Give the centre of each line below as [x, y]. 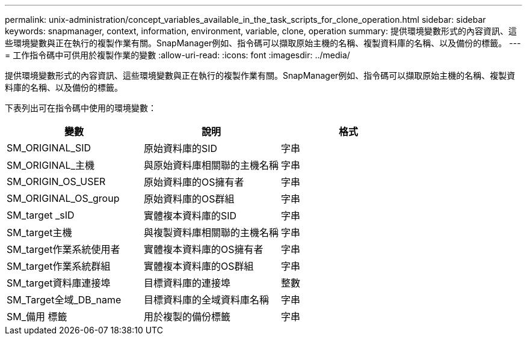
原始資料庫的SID [181, 148]
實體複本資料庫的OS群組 [199, 266]
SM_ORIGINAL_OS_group [63, 198]
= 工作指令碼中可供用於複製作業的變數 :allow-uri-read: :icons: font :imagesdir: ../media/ [177, 55]
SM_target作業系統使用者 [63, 249]
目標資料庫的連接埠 [187, 283]
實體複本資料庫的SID [190, 216]
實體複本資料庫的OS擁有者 [204, 249]
